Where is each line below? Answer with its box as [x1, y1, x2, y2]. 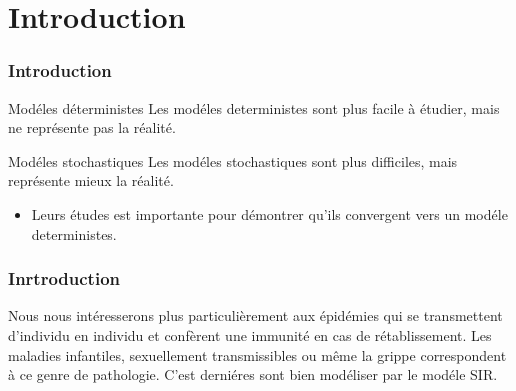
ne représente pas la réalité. [8, 117, 176, 138]
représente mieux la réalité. [8, 170, 174, 191]
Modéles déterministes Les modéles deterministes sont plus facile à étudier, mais [8, 97, 500, 118]
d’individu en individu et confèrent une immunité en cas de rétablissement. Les [8, 324, 492, 345]
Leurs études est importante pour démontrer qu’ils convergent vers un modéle [31, 203, 508, 224]
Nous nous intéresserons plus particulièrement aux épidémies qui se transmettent [8, 305, 503, 326]
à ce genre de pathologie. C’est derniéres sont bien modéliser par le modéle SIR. [8, 364, 498, 385]
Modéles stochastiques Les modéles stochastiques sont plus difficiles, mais [8, 150, 458, 171]
